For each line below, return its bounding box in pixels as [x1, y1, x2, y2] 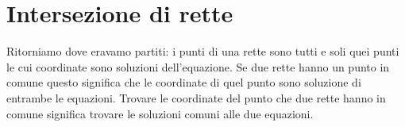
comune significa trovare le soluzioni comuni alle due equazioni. [6, 105, 314, 121]
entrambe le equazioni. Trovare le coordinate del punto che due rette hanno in [6, 89, 386, 106]
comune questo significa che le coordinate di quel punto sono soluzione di [6, 74, 361, 90]
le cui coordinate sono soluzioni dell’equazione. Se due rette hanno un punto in [6, 58, 390, 75]
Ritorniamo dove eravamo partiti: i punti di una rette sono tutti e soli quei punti [6, 43, 399, 60]
